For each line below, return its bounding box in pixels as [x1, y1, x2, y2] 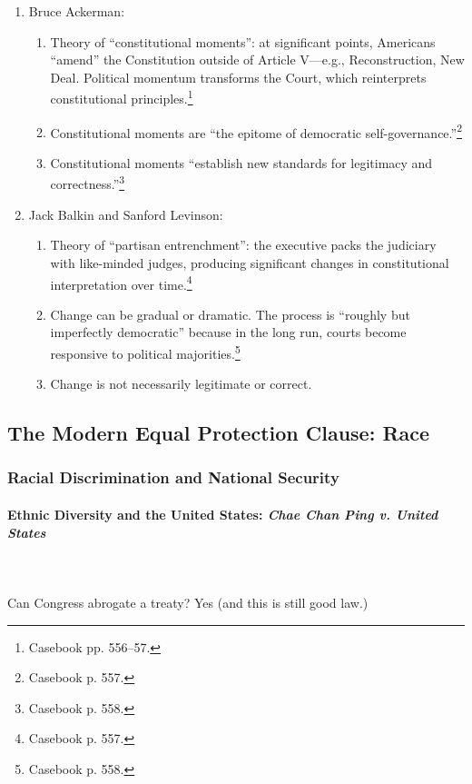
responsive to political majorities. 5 [50, 341, 241, 362]
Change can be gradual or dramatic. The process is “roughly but [50, 304, 410, 323]
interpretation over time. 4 [50, 272, 192, 293]
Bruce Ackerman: [28, 2, 125, 20]
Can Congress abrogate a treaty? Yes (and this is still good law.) [7, 592, 369, 611]
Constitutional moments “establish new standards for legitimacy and [50, 153, 433, 172]
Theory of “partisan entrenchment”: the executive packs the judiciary [50, 235, 437, 254]
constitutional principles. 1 [50, 86, 193, 108]
